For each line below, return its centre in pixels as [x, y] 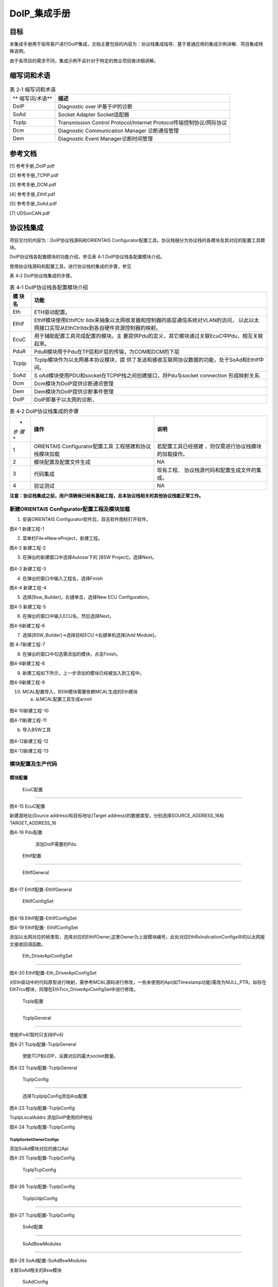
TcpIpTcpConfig [39, 1170]
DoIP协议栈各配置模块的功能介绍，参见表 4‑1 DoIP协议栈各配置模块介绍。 [87, 257]
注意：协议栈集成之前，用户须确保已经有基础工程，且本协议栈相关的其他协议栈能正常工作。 [106, 496]
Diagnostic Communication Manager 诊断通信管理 [118, 131]
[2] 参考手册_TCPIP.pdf [34, 176]
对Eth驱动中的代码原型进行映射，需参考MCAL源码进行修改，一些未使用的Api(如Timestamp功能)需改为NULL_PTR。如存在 [138, 982]
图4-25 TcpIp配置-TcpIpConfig [42, 1158]
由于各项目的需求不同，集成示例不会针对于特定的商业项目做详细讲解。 [84, 60]
